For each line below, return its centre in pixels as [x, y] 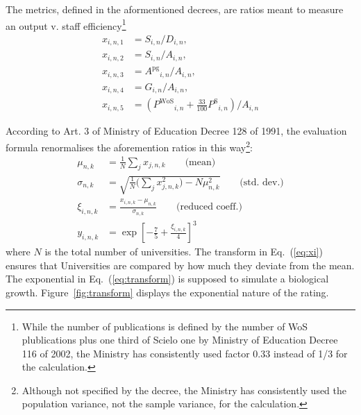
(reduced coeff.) [209, 207]
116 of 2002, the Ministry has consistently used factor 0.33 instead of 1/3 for [185, 353]
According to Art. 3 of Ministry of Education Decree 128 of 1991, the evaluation [176, 131]
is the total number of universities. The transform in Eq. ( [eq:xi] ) [184, 252]
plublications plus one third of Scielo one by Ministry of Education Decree [180, 340]
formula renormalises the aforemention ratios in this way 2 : [129, 146]
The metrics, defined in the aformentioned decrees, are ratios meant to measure [175, 9]
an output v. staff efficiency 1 [66, 24]
